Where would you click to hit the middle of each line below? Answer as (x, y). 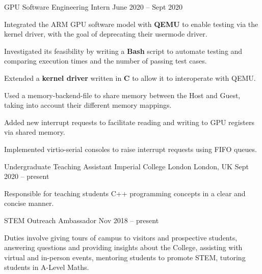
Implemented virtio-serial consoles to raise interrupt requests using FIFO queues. (130, 149)
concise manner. (29, 203)
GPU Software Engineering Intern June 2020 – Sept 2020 (94, 7)
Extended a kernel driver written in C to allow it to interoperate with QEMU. (130, 78)
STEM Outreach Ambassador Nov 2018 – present (82, 220)
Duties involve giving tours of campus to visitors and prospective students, (121, 237)
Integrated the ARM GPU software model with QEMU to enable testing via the (131, 24)
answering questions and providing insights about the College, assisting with (123, 247)
